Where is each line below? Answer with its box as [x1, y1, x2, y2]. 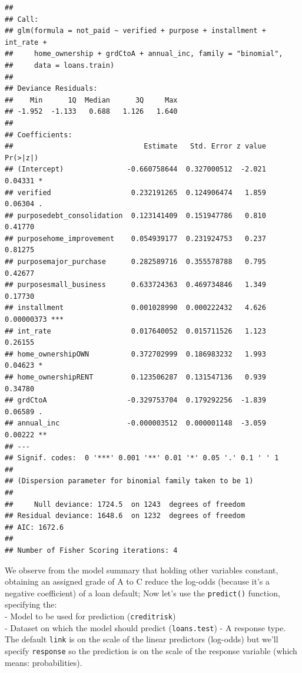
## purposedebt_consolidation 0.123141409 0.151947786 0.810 [5, 211, 266, 220]
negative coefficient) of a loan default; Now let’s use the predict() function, [5, 586, 280, 599]
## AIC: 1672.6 [5, 523, 64, 532]
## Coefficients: [5, 130, 72, 139]
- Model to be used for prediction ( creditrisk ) [5, 609, 176, 622]
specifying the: [5, 598, 57, 611]
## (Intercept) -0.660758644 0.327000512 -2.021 [5, 165, 266, 174]
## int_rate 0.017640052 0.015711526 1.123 [5, 326, 266, 335]
